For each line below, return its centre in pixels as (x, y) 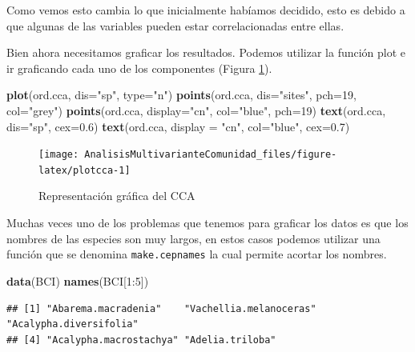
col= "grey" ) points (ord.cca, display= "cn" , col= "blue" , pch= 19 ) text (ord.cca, (196, 110)
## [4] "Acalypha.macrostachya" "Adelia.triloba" (141, 340)
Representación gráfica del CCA (117, 196)
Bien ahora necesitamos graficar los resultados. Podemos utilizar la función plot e (206, 52)
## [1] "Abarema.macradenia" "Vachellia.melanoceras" (161, 308)
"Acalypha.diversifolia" (73, 324)
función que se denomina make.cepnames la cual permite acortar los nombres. (197, 254)
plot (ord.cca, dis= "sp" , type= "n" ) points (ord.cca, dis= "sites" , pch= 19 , (181, 95)
